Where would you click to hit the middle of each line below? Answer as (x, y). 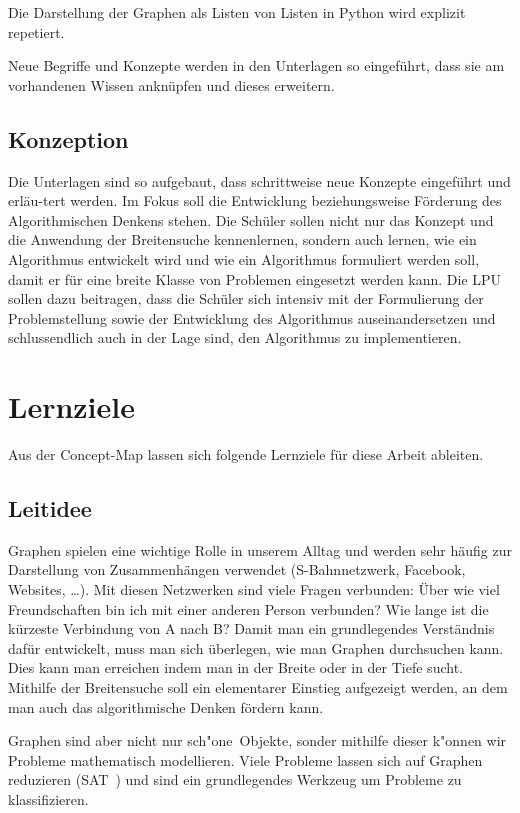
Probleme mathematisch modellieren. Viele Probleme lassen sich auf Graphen (245, 759)
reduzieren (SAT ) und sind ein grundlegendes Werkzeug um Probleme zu (235, 779)
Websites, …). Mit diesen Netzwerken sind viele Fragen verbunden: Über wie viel (254, 589)
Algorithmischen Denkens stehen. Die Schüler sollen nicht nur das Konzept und (251, 219)
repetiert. (36, 31)
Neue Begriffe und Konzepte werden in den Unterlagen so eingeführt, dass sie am (256, 65)
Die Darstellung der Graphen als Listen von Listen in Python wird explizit (237, 12)
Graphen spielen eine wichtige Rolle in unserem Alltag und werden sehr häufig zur (260, 549)
